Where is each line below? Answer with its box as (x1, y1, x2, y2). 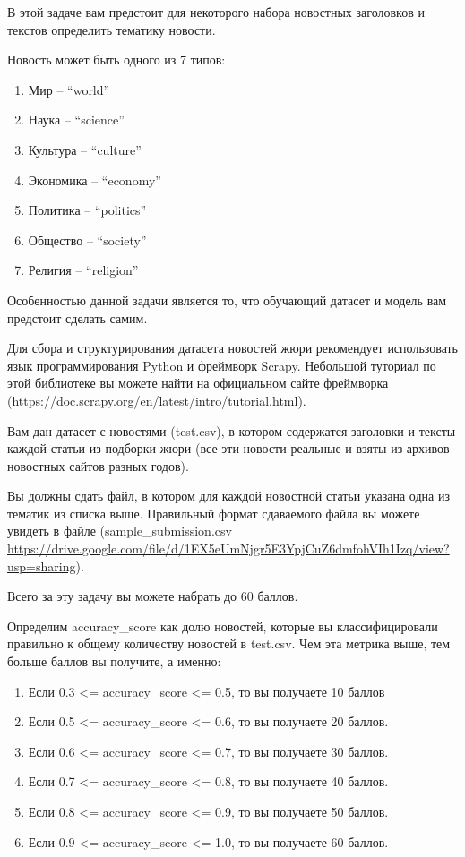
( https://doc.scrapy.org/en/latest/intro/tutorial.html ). (7, 390, 306, 409)
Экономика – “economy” (28, 170, 161, 189)
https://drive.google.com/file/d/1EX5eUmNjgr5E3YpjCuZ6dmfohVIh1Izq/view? (7, 539, 450, 558)
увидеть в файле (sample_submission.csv (7, 521, 232, 540)
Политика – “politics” (28, 201, 147, 219)
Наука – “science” (28, 110, 125, 129)
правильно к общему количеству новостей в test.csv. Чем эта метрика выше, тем (7, 634, 451, 653)
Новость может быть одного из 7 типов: (7, 50, 226, 69)
